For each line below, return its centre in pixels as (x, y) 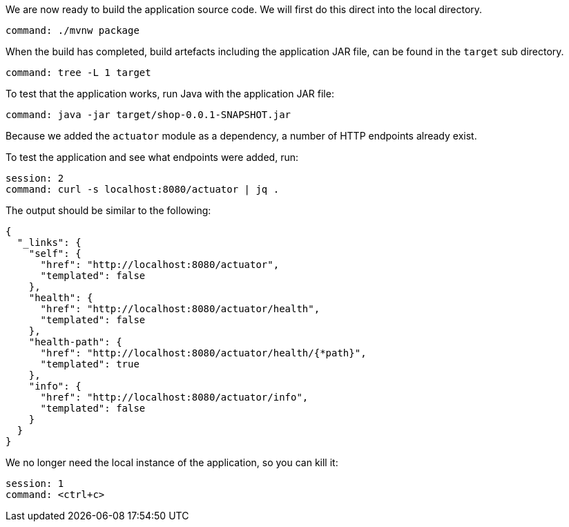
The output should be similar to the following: (108, 210)
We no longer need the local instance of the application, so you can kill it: (172, 462)
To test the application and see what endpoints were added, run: (152, 157)
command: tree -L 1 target (78, 73)
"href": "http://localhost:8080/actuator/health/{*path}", (203, 353)
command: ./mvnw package (73, 30)
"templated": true (90, 364)
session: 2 (35, 178)
